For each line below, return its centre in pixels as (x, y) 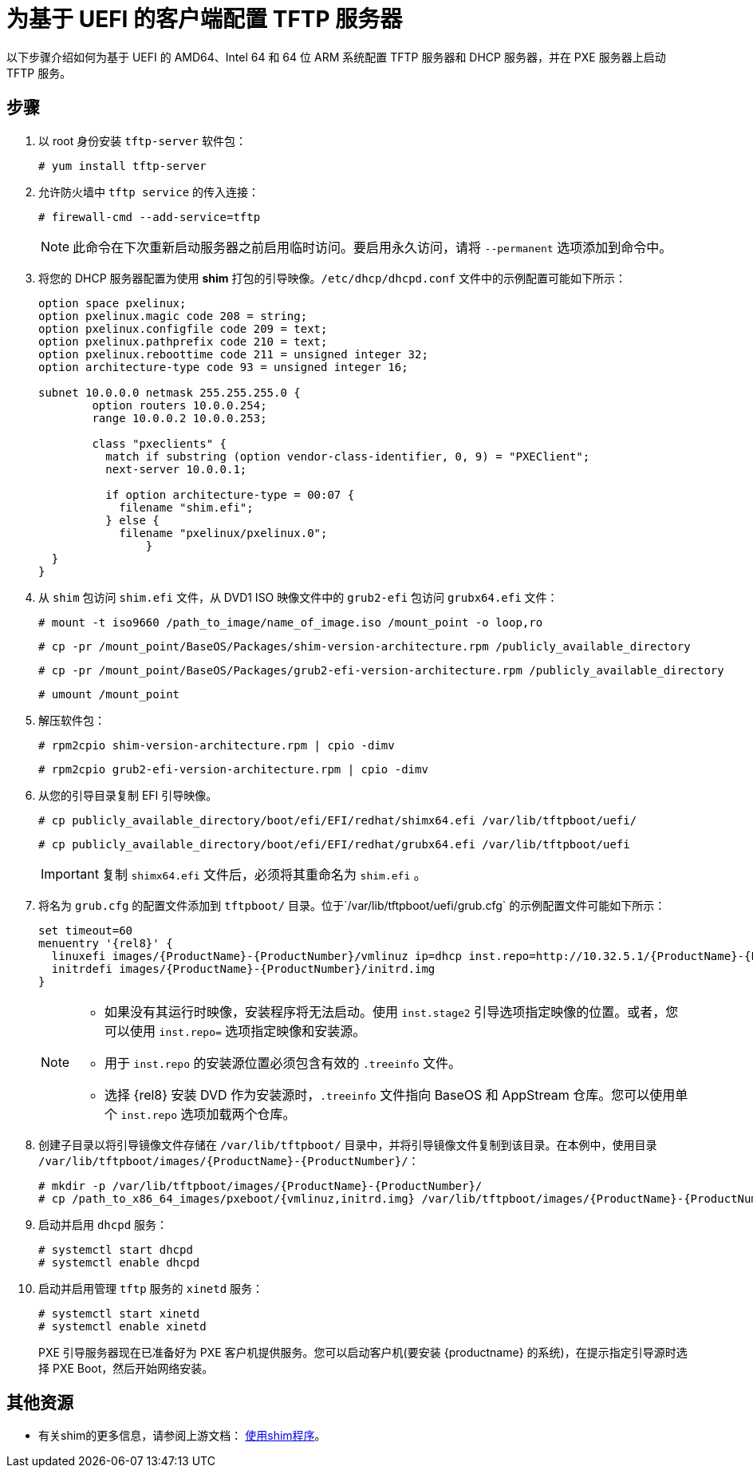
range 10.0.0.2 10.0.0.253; (179, 418)
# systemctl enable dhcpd (119, 1262)
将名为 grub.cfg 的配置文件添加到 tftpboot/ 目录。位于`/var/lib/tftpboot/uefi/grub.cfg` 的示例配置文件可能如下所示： (352, 905)
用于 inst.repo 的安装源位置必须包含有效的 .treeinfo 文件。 (283, 1063)
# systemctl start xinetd (119, 1313)
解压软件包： (72, 720)
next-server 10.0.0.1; (176, 469)
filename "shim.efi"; (186, 507)
